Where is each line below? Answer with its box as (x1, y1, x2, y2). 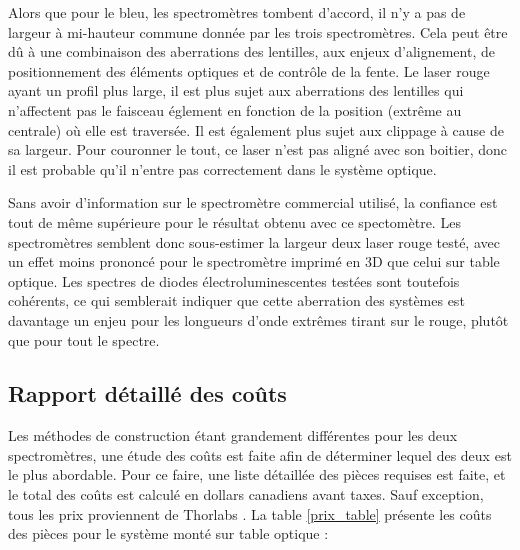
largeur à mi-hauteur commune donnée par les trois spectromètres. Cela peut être (8, 21, 508, 42)
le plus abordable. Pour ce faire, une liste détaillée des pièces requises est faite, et (8, 464, 506, 485)
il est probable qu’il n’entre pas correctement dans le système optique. (8, 158, 437, 179)
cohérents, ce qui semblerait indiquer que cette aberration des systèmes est (8, 290, 465, 311)
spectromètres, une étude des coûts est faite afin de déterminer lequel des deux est (8, 444, 512, 465)
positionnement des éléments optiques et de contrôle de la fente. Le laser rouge (8, 60, 490, 81)
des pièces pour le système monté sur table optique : (8, 523, 329, 544)
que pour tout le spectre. (8, 329, 160, 350)
